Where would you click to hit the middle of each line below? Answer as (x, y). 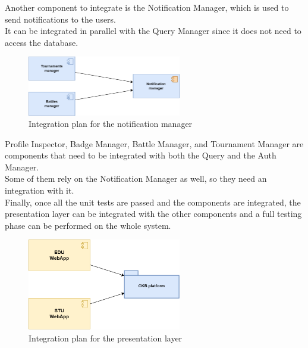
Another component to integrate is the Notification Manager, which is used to (147, 7)
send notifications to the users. (61, 19)
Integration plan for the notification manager (111, 124)
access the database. (42, 42)
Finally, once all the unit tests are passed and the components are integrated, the (153, 202)
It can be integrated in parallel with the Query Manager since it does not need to (153, 31)
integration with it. (40, 190)
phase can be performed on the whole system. (88, 225)
